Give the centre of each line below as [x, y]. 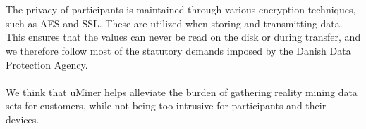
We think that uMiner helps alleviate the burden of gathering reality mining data [182, 91]
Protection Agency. [47, 64]
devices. [23, 119]
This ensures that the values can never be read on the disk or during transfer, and [183, 37]
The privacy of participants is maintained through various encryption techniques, [181, 9]
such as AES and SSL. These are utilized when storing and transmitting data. [174, 23]
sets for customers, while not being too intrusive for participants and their [166, 106]
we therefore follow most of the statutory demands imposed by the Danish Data [178, 50]
